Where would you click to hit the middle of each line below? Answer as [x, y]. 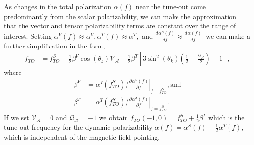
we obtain [114, 117]
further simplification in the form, [55, 45]
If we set [17, 117]
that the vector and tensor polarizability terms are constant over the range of [120, 26]
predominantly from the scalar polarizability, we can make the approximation [120, 16]
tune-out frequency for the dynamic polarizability [78, 127]
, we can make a [226, 36]
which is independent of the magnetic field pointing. [82, 136]
